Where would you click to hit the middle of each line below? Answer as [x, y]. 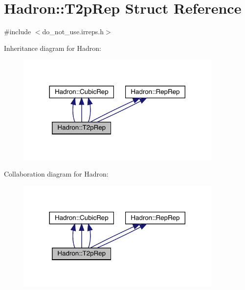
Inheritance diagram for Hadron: [53, 48]
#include [18, 32]
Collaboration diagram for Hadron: [56, 174]
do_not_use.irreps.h [73, 32]
